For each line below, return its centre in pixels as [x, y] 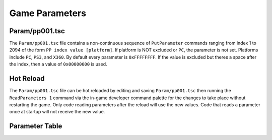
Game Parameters [48, 13]
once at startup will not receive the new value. [57, 112]
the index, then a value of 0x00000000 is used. [58, 64]
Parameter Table [36, 126]
